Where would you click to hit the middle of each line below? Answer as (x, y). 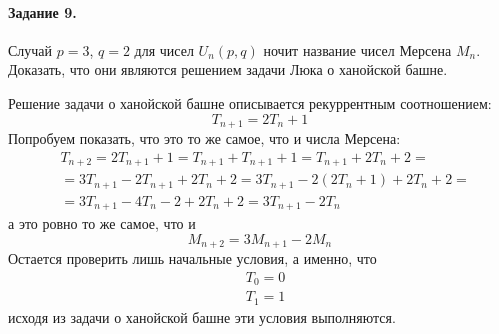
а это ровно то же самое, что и (102, 223)
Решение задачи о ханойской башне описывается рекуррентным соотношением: (250, 102)
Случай (30, 49)
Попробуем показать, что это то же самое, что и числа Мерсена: (204, 138)
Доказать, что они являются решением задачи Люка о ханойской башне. (228, 69)
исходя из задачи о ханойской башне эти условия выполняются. (202, 316)
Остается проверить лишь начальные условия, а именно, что (192, 258)
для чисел (164, 49)
